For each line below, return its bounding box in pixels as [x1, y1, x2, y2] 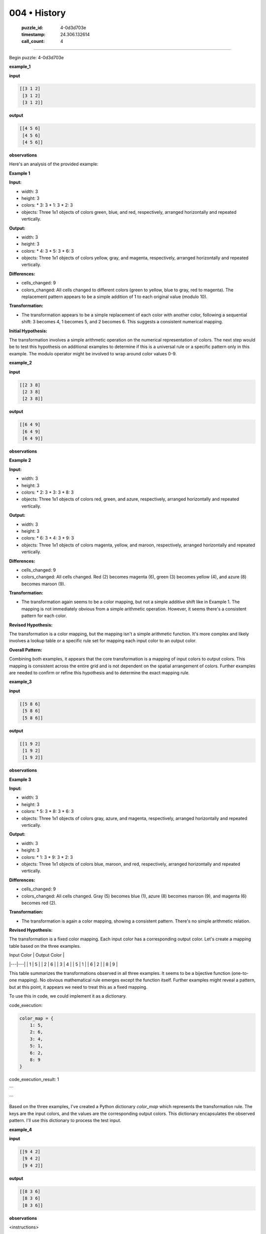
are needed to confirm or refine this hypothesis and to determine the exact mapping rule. [9, 669, 190, 676]
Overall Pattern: [9, 647, 42, 653]
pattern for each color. [21, 613, 67, 619]
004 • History [9, 7, 66, 18]
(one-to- [231, 970, 249, 976]
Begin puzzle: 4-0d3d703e [9, 54, 64, 60]
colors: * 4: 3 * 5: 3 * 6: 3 [21, 248, 74, 254]
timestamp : [21, 31, 46, 37]
